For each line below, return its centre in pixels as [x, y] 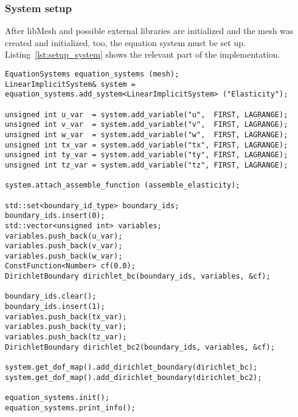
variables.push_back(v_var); [64, 246]
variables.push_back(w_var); [64, 256]
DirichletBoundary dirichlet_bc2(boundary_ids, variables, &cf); [140, 347]
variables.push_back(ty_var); [66, 327]
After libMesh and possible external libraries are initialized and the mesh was [149, 31]
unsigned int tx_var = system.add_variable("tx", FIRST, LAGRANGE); [147, 145]
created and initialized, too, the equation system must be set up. [125, 42]
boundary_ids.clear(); [51, 297]
